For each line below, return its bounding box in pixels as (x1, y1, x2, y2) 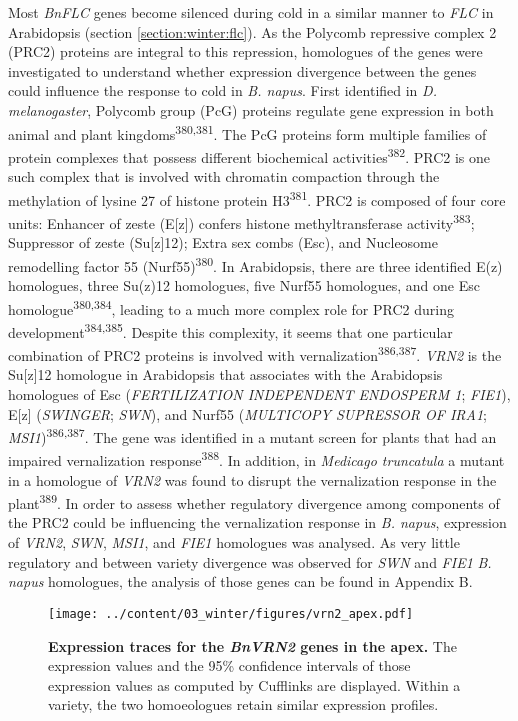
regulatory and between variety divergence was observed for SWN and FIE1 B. (8, 551, 492, 572)
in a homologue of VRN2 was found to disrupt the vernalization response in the (8, 469, 497, 490)
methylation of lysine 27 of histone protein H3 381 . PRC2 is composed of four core (8, 186, 506, 210)
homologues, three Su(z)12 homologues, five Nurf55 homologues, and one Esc (8, 275, 480, 295)
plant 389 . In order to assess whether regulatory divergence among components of (8, 490, 500, 513)
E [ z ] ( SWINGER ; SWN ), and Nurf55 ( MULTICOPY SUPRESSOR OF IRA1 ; (8, 403, 487, 424)
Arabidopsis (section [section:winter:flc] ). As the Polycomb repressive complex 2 (8, 21, 497, 42)
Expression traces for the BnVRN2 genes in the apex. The (48, 635, 457, 656)
